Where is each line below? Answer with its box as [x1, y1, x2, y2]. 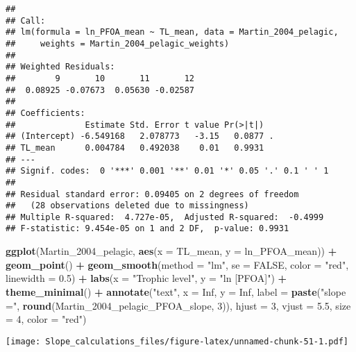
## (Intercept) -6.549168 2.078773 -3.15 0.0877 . [6, 131, 274, 142]
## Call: [6, 15, 46, 26]
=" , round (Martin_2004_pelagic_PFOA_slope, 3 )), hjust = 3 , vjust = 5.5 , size [6, 298, 351, 312]
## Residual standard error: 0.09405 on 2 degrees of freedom [6, 189, 299, 199]
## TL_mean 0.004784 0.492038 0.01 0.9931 [6, 142, 264, 153]
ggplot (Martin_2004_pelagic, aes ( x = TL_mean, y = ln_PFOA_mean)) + [6, 244, 337, 258]
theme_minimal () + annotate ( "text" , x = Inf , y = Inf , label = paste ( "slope [6, 284, 346, 299]
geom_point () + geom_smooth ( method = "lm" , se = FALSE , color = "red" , [6, 257, 349, 271]
